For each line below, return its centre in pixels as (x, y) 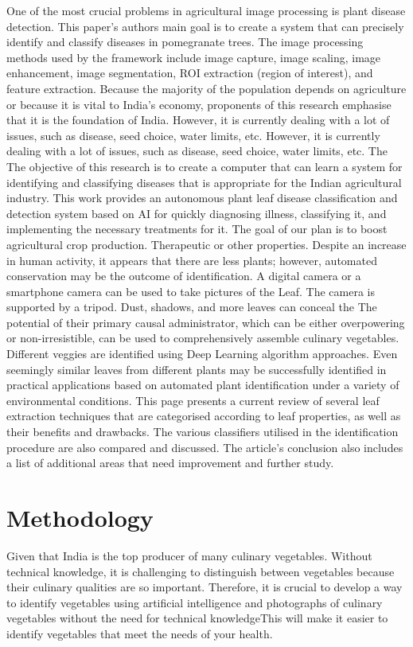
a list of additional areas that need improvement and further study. (170, 463)
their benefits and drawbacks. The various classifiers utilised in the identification (203, 432)
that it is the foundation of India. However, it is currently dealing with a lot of (198, 120)
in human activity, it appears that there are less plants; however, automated (192, 260)
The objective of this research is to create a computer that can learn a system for (205, 166)
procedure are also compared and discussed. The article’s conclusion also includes (205, 447)
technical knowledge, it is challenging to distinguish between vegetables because (201, 571)
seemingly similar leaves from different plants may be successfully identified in (197, 369)
